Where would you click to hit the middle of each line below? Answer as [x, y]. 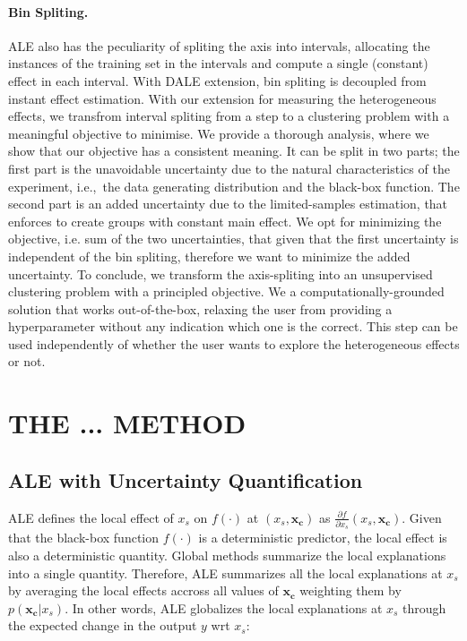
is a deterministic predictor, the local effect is [323, 538]
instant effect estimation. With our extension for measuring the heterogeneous [222, 98]
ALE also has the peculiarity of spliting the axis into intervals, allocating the [219, 45]
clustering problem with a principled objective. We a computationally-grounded [226, 291]
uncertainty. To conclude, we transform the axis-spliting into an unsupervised [221, 273]
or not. [27, 361]
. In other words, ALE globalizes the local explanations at [224, 607]
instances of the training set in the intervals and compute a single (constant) [218, 63]
